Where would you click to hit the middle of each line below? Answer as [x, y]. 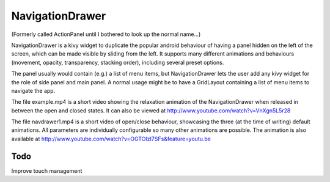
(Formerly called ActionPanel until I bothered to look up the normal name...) [106, 34]
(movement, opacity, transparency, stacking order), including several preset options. [118, 62]
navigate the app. [33, 90]
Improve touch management [47, 170]
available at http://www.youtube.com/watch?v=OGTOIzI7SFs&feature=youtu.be [111, 139]
